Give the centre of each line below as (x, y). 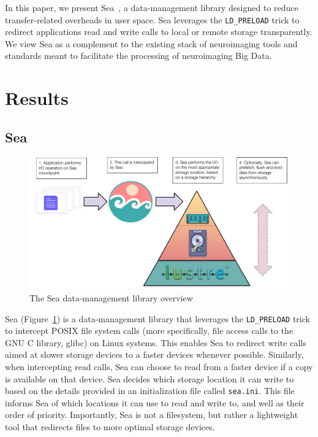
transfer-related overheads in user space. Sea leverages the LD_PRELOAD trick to (152, 19)
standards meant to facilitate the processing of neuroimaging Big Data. (138, 56)
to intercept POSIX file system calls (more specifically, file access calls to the (149, 331)
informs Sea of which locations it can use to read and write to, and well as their (155, 402)
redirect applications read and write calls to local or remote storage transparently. (159, 32)
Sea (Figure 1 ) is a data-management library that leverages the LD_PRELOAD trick (157, 318)
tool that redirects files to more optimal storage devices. (110, 426)
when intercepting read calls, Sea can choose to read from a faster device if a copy (159, 366)
